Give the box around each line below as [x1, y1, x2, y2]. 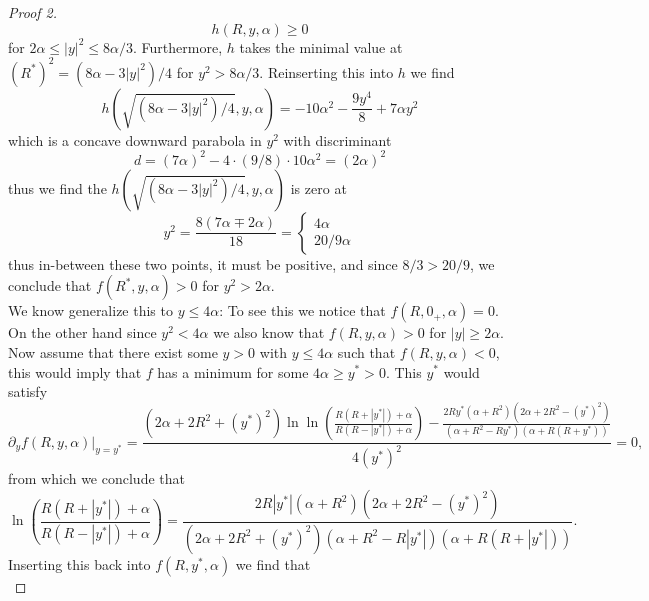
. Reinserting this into [259, 61, 394, 82]
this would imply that [8, 361, 142, 382]
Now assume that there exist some [8, 341, 218, 362]
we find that [235, 553, 311, 574]
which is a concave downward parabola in [8, 129, 262, 150]
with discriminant [283, 129, 392, 150]
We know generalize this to [8, 300, 173, 321]
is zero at [290, 177, 347, 198]
